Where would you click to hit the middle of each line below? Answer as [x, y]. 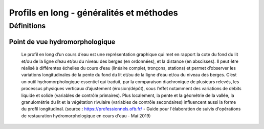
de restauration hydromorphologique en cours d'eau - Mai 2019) [86, 116]
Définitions [27, 26]
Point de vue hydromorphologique [62, 42]
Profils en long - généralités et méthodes [94, 13]
